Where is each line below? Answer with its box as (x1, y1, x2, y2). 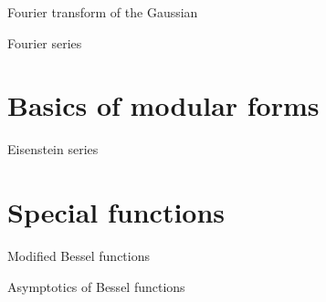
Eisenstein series (7, 140, 99, 159)
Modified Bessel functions (7, 246, 150, 266)
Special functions (7, 193, 226, 231)
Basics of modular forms (7, 87, 320, 124)
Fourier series (7, 33, 82, 52)
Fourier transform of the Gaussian (7, 3, 198, 21)
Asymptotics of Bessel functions (7, 276, 185, 296)
